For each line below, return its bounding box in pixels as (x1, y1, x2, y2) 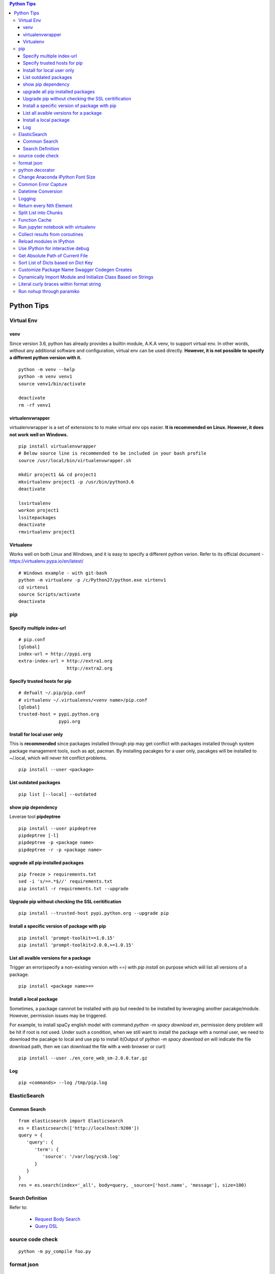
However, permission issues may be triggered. (9, 1012, 107, 1019)
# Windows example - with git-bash (18, 570, 107, 576)
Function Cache (18, 217, 52, 223)
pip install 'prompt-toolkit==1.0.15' (18, 935, 116, 941)
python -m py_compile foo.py (18, 1249, 91, 1254)
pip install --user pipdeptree (18, 826, 97, 831)
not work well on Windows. (9, 431, 68, 438)
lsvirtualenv (18, 500, 51, 507)
